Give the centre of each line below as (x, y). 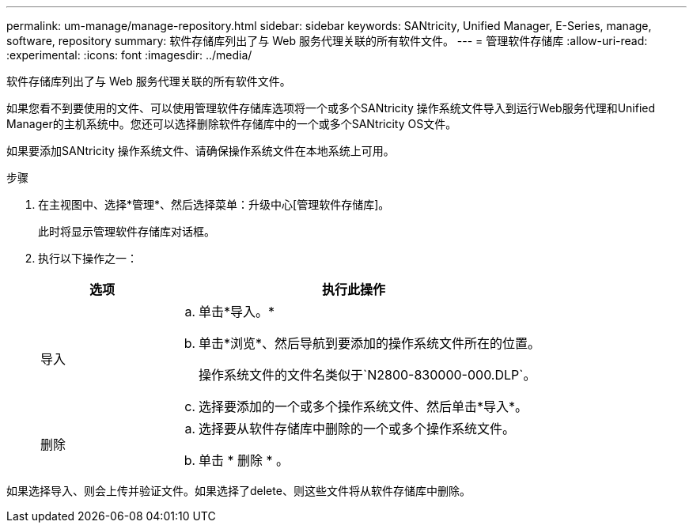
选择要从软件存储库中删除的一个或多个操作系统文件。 (357, 429)
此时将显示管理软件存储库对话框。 (127, 231)
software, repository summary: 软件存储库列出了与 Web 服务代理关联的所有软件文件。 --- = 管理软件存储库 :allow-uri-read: (327, 41)
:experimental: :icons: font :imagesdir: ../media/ (129, 55)
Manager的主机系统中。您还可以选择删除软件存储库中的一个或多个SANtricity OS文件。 (232, 124)
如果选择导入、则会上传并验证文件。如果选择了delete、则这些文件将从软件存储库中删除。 (239, 491)
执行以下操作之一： (88, 258)
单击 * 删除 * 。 (244, 460)
